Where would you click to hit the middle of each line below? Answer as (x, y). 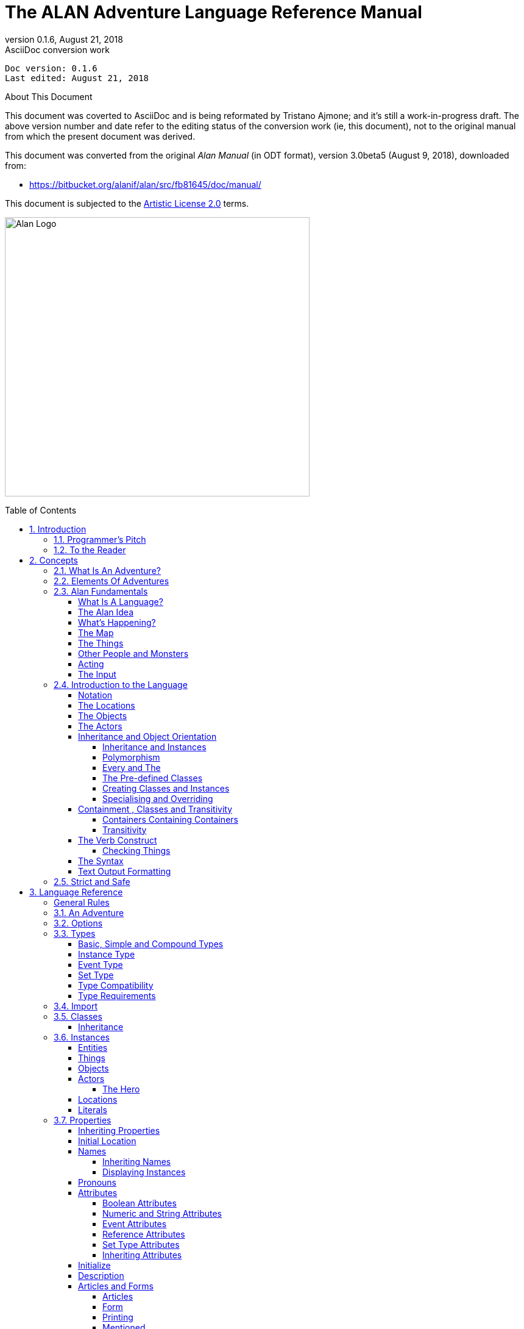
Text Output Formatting (125, 871)
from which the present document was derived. (100, 136)
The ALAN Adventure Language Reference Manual (214, 12)
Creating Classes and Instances (166, 788)
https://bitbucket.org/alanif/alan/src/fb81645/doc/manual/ (145, 184)
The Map (96, 632)
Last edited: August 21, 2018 (77, 78)
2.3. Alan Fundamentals (101, 591)
